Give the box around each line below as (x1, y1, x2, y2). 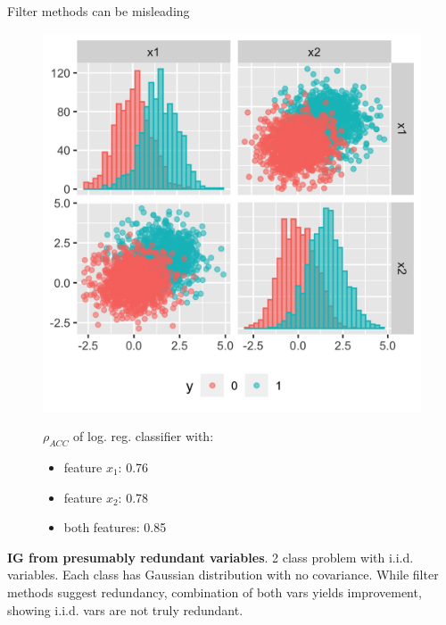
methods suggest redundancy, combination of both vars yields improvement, (7, 582, 422, 601)
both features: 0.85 (63, 518, 167, 537)
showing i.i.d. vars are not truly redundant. (7, 600, 244, 619)
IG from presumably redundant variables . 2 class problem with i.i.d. (7, 547, 414, 566)
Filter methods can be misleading (7, 2, 190, 20)
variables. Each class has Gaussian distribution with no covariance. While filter (7, 565, 439, 584)
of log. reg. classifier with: (73, 427, 214, 446)
